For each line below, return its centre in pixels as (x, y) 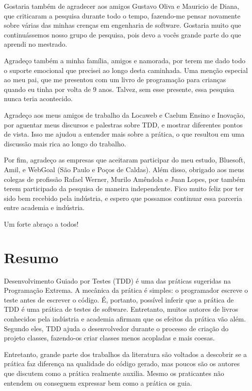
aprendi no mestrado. (36, 44)
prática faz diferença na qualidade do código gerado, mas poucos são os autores (122, 364)
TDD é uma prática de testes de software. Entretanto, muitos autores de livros (121, 309)
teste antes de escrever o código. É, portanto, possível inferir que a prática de (119, 299)
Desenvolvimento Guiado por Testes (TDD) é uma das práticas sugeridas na (118, 280)
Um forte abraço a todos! (41, 223)
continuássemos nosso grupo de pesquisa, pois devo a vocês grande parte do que (123, 34)
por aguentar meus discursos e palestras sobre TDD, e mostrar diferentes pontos (123, 124)
